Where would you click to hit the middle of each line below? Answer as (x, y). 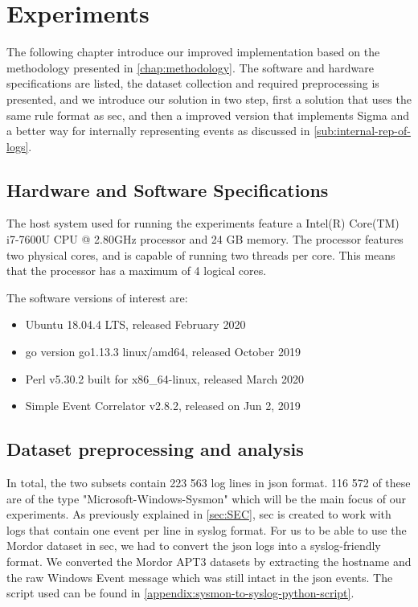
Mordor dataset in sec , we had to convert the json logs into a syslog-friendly (194, 545)
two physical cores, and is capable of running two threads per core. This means (201, 254)
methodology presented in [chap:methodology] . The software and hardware (190, 67)
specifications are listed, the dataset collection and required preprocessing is (193, 83)
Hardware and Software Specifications (168, 189)
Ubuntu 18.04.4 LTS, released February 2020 (135, 324)
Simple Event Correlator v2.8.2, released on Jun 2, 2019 (163, 406)
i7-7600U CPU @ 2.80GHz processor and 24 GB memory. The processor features (205, 239)
